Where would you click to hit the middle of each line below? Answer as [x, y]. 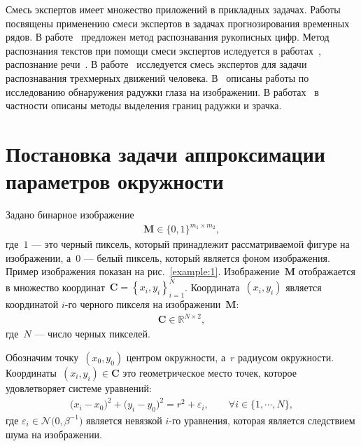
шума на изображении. [54, 434]
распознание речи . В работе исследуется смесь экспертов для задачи [156, 64]
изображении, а [38, 257]
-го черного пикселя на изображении [143, 304]
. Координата [212, 287]
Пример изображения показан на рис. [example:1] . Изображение [143, 271]
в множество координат [55, 287]
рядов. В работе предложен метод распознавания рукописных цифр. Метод [168, 37]
